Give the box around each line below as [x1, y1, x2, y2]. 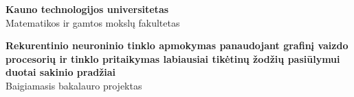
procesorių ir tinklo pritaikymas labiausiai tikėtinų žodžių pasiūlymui [5, 51, 340, 66]
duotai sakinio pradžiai [5, 65, 116, 79]
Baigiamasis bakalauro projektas [5, 78, 142, 92]
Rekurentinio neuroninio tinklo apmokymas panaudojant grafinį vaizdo [5, 38, 349, 53]
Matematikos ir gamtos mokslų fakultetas [5, 15, 180, 29]
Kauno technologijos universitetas [5, 2, 169, 16]
